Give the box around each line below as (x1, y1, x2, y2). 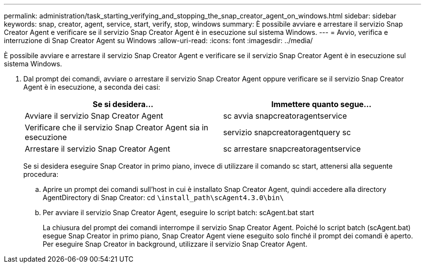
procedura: (23, 170, 59, 178)
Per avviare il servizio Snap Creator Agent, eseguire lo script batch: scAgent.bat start (43, 208, 314, 217)
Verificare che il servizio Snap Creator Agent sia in (25, 123, 209, 132)
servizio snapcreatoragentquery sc (223, 127, 351, 137)
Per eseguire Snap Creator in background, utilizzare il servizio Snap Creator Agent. (43, 240, 308, 248)
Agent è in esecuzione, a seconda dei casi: (23, 83, 161, 91)
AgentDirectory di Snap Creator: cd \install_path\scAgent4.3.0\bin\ (43, 193, 284, 202)
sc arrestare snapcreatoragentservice (223, 144, 361, 154)
